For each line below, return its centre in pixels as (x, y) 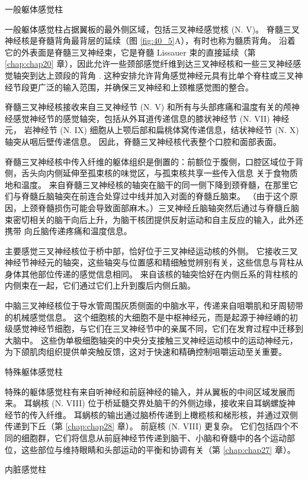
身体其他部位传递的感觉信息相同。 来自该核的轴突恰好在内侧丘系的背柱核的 (151, 274)
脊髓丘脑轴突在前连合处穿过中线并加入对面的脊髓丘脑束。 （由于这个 (155, 196)
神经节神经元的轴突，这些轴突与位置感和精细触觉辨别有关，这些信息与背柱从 (154, 262)
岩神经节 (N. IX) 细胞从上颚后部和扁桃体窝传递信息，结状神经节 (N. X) (161, 130)
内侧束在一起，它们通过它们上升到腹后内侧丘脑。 (100, 285)
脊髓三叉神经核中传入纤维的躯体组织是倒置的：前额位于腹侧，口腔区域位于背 (154, 161)
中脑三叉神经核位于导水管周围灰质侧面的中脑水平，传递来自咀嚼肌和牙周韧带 (154, 305)
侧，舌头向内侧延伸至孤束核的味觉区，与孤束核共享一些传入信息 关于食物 (147, 173)
